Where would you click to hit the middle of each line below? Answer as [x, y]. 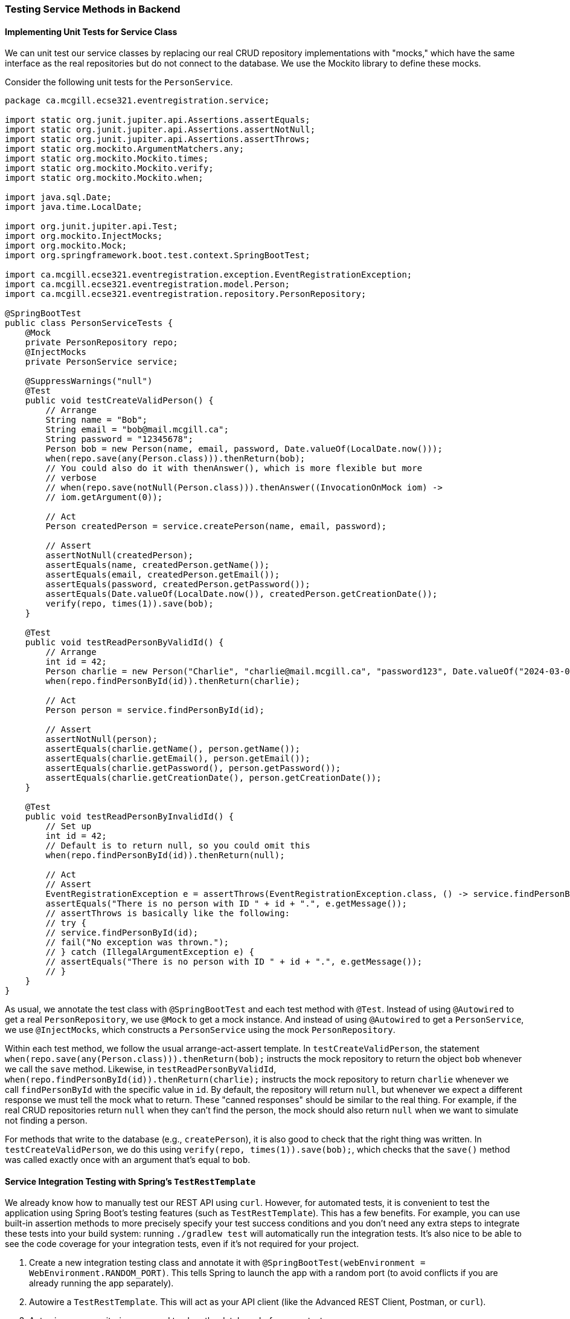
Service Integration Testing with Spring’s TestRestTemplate [130, 1181]
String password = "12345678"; [119, 439]
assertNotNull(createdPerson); [119, 555]
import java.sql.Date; [59, 197]
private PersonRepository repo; [101, 343]
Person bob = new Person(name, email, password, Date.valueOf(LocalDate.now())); [244, 449]
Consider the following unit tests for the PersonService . [119, 82]
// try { [66, 923]
